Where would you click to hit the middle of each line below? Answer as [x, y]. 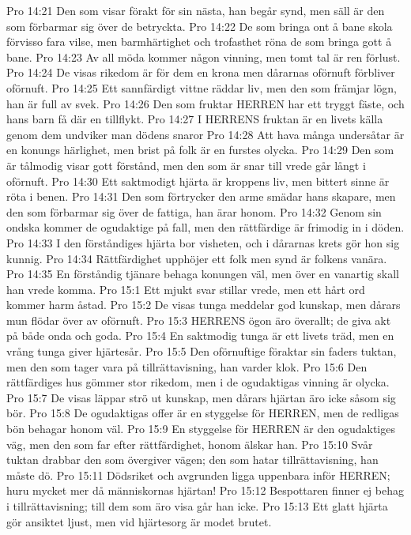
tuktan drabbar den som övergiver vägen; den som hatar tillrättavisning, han [192, 460]
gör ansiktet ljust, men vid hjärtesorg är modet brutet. [139, 521]
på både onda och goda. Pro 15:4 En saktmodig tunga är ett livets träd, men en [200, 335]
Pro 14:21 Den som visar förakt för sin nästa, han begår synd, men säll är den [196, 10]
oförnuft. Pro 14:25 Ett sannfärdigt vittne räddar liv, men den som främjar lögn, [202, 87]
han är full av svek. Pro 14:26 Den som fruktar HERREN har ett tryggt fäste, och [205, 103]
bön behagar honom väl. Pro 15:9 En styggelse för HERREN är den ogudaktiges [201, 429]
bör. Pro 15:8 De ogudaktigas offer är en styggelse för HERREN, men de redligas [203, 413]
